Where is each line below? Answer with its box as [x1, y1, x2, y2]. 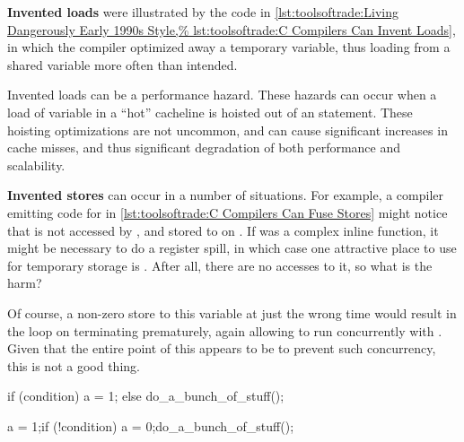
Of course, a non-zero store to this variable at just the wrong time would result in [7, 303, 457, 322]
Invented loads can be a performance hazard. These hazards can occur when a [7, 85, 437, 104]
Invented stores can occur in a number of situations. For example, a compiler [7, 186, 444, 204]
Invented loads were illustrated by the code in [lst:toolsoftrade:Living [7, 3, 398, 21]
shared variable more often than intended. [7, 55, 238, 74]
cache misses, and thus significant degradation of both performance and [7, 138, 401, 157]
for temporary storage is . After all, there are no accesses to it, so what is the [7, 256, 433, 274]
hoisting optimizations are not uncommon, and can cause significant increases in [7, 120, 448, 139]
